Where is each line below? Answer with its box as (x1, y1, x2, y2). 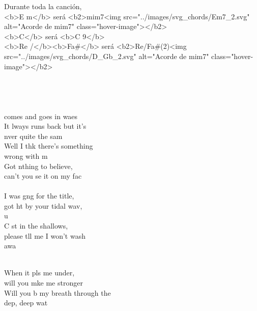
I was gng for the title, (4, 190, 74, 201)
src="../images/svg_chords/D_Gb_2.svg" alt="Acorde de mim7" (4, 50, 209, 61)
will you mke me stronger (4, 277, 83, 288)
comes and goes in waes (4, 110, 78, 121)
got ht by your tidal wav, (4, 200, 82, 211)
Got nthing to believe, (4, 160, 73, 171)
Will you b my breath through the (4, 287, 111, 298)
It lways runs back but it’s (4, 121, 87, 131)
